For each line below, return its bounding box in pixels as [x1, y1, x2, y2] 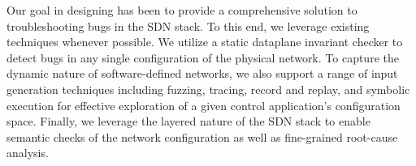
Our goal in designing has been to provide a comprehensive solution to [6, 2, 357, 18]
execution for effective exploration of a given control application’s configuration [6, 96, 401, 113]
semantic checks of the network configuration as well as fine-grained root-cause [6, 128, 398, 145]
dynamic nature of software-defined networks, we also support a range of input [6, 65, 398, 82]
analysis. [6, 144, 49, 161]
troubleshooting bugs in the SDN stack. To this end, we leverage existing [6, 17, 370, 34]
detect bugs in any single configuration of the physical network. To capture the [6, 49, 399, 66]
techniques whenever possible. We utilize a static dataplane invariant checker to [6, 33, 403, 50]
